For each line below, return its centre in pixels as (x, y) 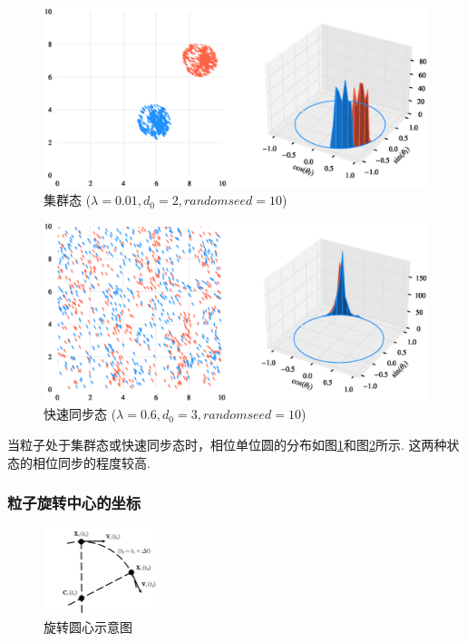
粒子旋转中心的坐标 (74, 503)
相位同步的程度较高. (91, 462)
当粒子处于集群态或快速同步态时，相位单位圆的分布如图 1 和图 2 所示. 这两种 (227, 445)
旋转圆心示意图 (88, 627)
